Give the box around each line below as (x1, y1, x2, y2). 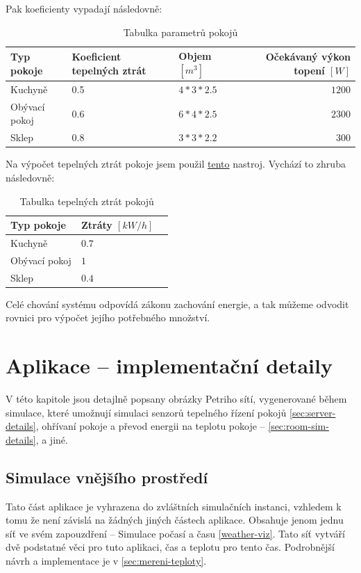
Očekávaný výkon (265, 49, 351, 64)
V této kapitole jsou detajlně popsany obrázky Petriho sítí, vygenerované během (6, 392, 347, 406)
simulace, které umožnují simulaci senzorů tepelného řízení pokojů (6, 405, 287, 419)
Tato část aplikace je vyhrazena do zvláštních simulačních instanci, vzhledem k (6, 499, 342, 513)
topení (294, 63, 325, 77)
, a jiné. (35, 432, 68, 446)
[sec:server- (289, 405, 336, 419)
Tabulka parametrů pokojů (123, 24, 238, 39)
